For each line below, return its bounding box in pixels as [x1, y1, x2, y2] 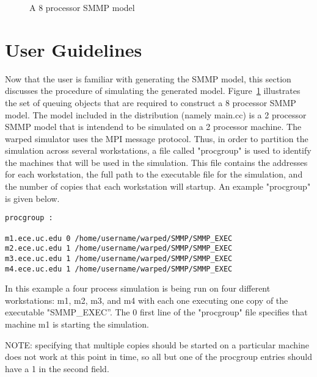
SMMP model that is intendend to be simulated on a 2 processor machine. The [5, 120, 302, 133]
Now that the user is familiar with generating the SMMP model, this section [5, 72, 291, 85]
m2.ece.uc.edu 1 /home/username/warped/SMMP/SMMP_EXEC [5, 244, 233, 253]
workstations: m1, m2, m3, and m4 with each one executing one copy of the [5, 293, 288, 306]
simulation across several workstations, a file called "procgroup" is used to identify [5, 144, 312, 157]
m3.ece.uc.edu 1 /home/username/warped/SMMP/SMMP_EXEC [5, 254, 233, 263]
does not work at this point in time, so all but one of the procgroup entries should [5, 350, 313, 363]
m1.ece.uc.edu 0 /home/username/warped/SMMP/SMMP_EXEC [5, 234, 233, 243]
